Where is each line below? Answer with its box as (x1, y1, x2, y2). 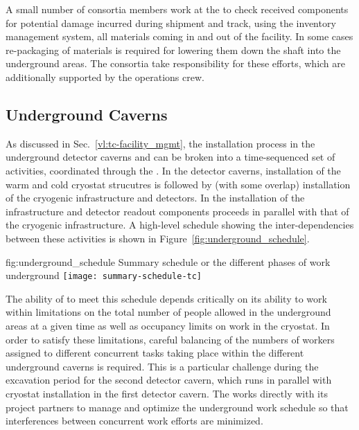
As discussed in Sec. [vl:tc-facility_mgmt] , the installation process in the (6, 136, 315, 150)
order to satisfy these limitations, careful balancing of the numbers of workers (6, 332, 335, 346)
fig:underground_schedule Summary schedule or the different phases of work (6, 254, 331, 269)
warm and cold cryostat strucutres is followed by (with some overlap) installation (6, 177, 351, 191)
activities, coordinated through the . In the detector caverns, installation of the (6, 163, 341, 177)
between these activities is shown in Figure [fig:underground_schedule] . (6, 231, 310, 245)
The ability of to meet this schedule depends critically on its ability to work (6, 291, 327, 305)
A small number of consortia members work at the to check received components (6, 2, 349, 16)
